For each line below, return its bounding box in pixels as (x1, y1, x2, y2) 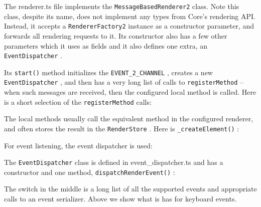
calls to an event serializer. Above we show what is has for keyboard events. (4, 193, 237, 204)
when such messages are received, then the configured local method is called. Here (4, 87, 256, 97)
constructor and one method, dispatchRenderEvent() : (4, 166, 175, 177)
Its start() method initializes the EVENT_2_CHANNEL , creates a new (4, 67, 213, 77)
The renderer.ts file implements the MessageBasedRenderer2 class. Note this (4, 1, 239, 11)
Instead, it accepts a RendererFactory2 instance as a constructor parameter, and (4, 21, 254, 31)
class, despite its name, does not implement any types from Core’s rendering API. (4, 11, 255, 21)
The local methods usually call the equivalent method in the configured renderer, (4, 113, 253, 124)
